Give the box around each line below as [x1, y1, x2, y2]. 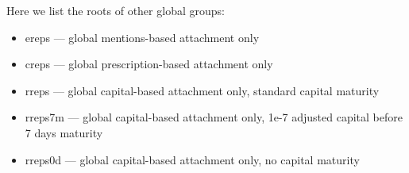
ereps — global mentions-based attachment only [25, 29, 260, 45]
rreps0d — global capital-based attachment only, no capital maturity [25, 151, 360, 167]
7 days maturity [25, 124, 103, 140]
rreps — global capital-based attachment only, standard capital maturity [25, 82, 380, 98]
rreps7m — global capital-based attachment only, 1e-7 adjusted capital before [25, 109, 403, 125]
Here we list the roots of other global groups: [6, 2, 225, 18]
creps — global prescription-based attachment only [25, 56, 273, 72]
